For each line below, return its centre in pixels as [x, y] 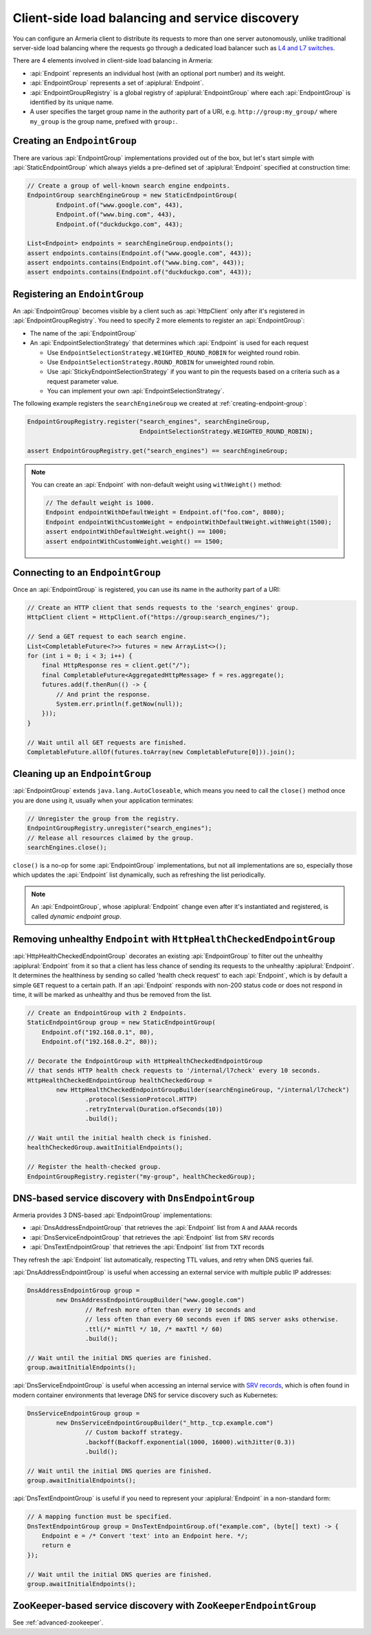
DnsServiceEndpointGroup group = [83, 1413]
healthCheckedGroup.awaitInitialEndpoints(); [105, 1148]
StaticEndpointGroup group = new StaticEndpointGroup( [121, 1022]
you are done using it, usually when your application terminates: [103, 800]
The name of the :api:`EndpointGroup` [83, 333]
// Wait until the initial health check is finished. [120, 1138]
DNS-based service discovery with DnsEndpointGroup [134, 1198]
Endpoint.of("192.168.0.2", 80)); [100, 1042]
